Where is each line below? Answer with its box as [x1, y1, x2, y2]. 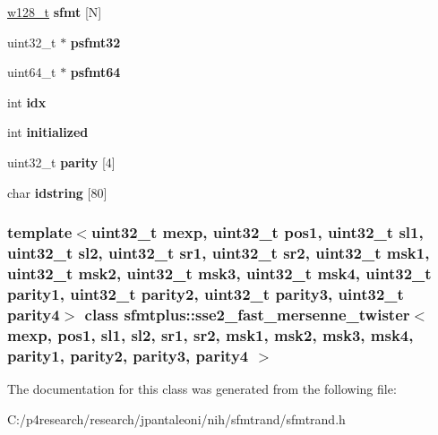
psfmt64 [70, 63, 121, 81]
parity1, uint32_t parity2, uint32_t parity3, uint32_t [7, 282, 404, 304]
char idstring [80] [7, 183, 107, 201]
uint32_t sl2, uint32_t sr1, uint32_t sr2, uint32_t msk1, [7, 242, 430, 263]
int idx [7, 92, 47, 111]
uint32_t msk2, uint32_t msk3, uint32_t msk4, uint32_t [7, 261, 432, 284]
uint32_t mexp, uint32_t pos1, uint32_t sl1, [90, 221, 424, 243]
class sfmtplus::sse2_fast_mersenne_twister [84, 303, 410, 325]
